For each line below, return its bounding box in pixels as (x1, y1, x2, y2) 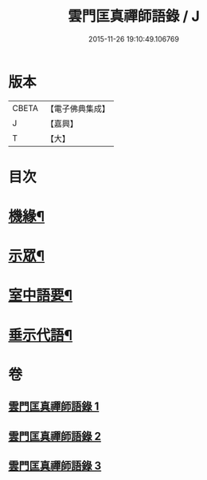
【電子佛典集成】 (45, 103, 110, 114)
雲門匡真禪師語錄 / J (67, 7, 201, 26)
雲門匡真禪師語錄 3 (8, 458, 102, 472)
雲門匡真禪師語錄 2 (8, 429, 102, 443)
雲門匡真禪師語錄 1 (8, 400, 100, 414)
